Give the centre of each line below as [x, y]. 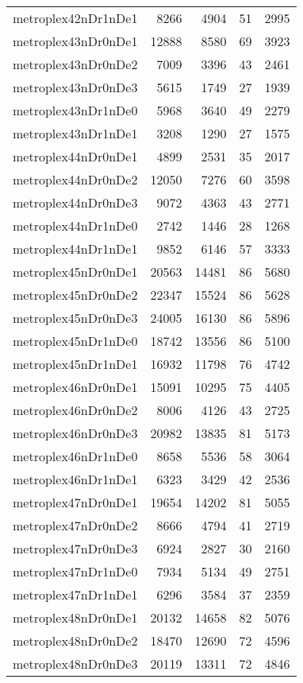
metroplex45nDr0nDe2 [75, 295]
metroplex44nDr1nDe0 [75, 225]
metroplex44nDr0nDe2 [75, 179]
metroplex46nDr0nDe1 [75, 387]
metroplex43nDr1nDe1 [75, 133]
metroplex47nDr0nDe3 [75, 548]
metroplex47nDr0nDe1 [75, 502]
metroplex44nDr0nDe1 [75, 156]
